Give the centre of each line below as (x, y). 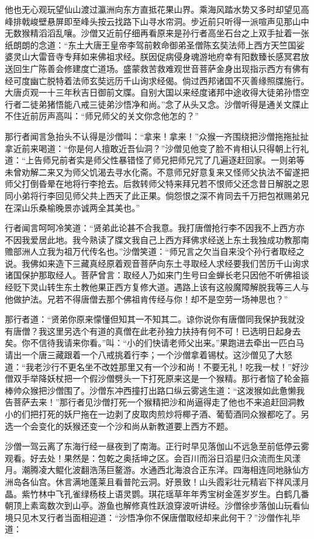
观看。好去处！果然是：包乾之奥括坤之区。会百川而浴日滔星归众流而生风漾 (153, 458)
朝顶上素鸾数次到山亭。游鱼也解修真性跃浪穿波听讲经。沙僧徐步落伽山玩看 (153, 505)
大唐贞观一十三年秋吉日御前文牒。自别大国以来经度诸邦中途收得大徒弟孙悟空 (157, 92)
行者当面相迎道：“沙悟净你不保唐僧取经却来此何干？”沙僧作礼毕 (174, 517)
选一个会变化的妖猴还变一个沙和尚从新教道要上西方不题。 (119, 426)
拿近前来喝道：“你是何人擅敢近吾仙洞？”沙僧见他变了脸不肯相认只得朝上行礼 (157, 148)
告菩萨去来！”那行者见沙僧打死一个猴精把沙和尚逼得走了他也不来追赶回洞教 (155, 402)
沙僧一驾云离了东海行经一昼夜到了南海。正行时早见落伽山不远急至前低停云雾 (157, 446)
